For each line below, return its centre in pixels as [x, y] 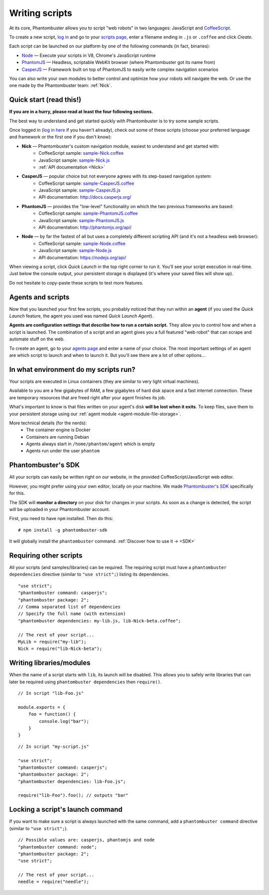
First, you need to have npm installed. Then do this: [61, 519]
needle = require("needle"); [54, 882]
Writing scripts [41, 13]
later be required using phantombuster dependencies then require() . [85, 682]
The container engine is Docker [58, 430]
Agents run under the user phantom [63, 451]
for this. [17, 493]
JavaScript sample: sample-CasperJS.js [79, 190]
